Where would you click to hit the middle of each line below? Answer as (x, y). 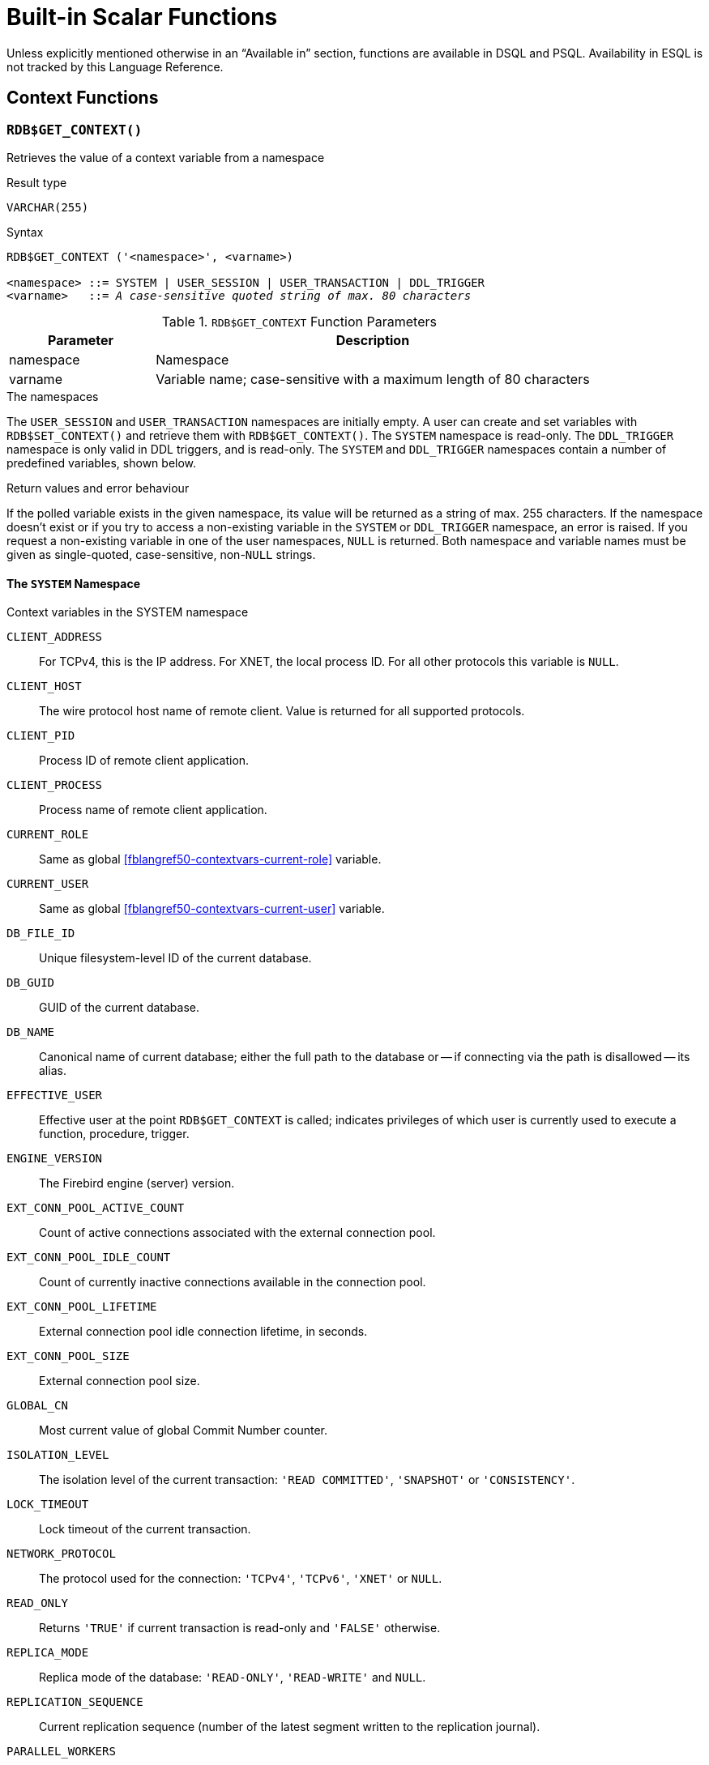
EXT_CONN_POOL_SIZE (68, 1356)
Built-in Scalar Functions (142, 17)
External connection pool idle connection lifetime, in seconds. (203, 1332)
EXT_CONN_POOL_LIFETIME (82, 1307)
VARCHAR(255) (48, 207)
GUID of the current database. (119, 1008)
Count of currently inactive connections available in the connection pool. (233, 1282)
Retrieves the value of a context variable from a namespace (166, 157)
